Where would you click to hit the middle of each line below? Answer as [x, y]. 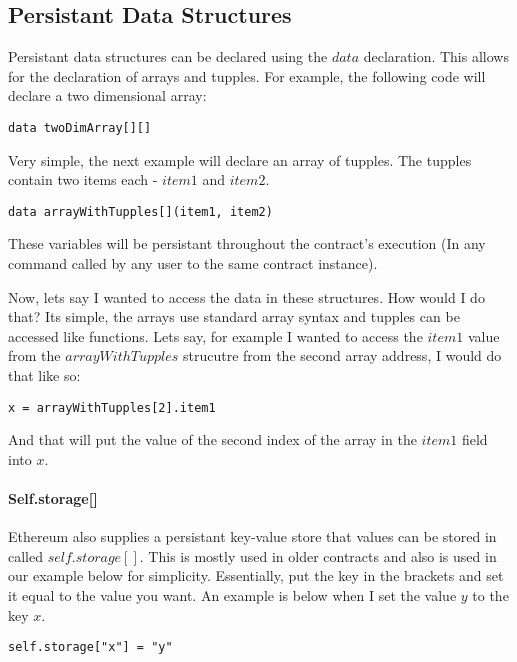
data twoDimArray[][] [80, 127]
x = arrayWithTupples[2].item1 [112, 407]
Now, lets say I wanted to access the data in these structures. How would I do [246, 296]
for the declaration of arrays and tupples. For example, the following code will [247, 75]
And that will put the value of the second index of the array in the [212, 439]
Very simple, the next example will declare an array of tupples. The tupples [240, 159]
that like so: [44, 375]
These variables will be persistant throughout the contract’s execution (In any [247, 243]
